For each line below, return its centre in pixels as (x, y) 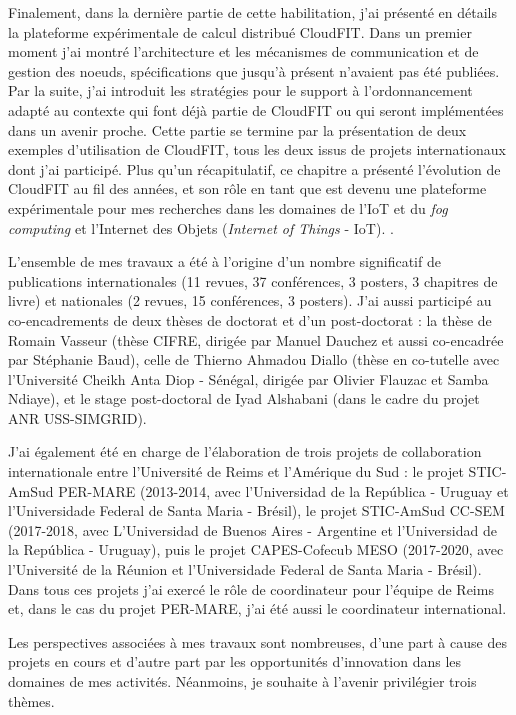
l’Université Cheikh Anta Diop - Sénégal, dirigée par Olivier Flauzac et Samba (248, 378)
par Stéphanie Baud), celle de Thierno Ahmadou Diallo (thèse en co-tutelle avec (254, 359)
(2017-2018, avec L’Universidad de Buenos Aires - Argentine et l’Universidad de (252, 529)
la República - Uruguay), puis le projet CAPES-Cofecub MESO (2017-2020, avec (256, 549)
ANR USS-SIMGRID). (77, 417)
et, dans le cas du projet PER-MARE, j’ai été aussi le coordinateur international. (257, 608)
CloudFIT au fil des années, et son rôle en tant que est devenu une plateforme (247, 188)
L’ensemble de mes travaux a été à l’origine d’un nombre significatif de (224, 261)
